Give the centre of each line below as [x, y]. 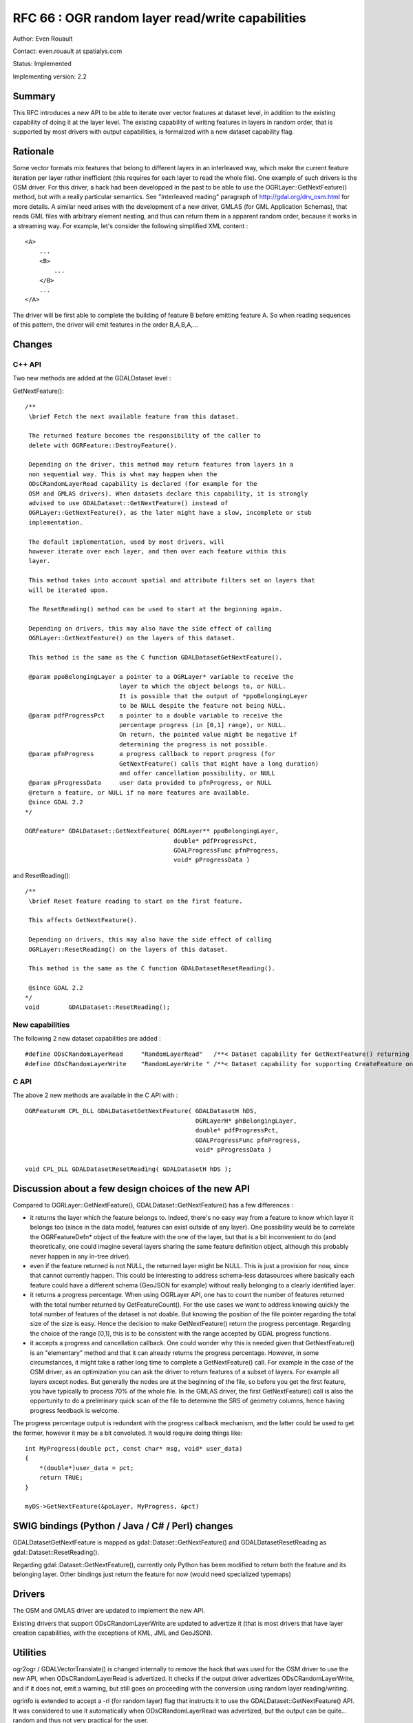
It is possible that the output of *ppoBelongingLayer [214, 696]
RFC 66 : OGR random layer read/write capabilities [159, 18]
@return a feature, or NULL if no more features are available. [139, 792]
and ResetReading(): [42, 875]
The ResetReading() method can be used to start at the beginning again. [156, 609]
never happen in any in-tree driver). [80, 1256]
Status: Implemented [42, 64]
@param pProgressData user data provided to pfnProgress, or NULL [150, 783]
